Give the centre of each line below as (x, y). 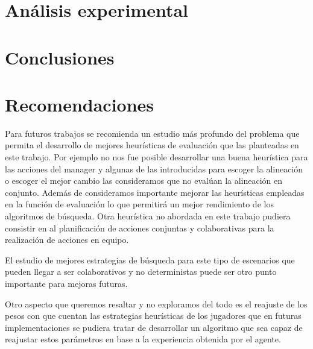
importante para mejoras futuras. (66, 283)
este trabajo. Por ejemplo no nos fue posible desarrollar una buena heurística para (156, 157)
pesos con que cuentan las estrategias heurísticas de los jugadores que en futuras (153, 316)
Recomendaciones (80, 104)
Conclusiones (60, 57)
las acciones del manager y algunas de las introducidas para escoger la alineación (154, 168)
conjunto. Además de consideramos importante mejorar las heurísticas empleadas (155, 192)
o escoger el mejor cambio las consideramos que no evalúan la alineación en (144, 181)
